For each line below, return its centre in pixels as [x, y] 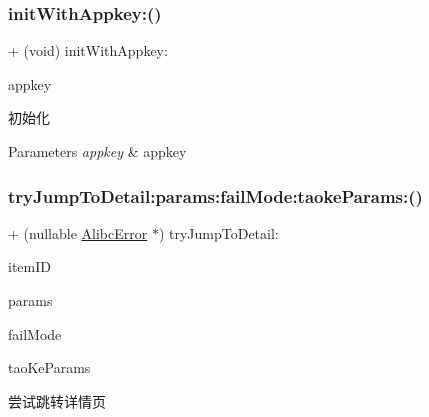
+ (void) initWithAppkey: [88, 50]
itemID [29, 266]
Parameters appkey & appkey [97, 151]
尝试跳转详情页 [57, 400]
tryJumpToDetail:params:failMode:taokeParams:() [215, 195]
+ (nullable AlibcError [78, 232]
